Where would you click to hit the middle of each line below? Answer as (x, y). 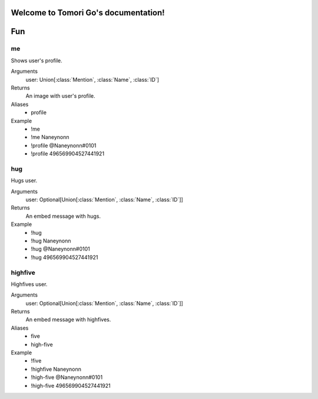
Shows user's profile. (37, 60)
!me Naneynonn (50, 137)
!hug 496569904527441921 (64, 257)
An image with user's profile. (60, 96)
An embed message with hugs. (63, 216)
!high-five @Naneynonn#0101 (67, 377)
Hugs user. (24, 181)
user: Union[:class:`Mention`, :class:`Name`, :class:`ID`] (92, 79)
